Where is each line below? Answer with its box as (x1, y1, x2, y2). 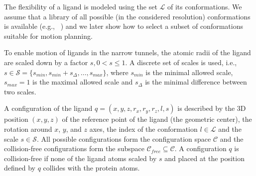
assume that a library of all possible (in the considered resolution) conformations (4, 11, 251, 21)
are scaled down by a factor (4, 57, 88, 67)
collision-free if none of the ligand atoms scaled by (4, 153, 157, 163)
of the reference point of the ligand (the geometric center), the (62, 114, 252, 124)
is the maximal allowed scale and (32, 77, 133, 87)
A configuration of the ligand (4, 103, 93, 113)
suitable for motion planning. (4, 30, 93, 41)
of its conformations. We (167, 1, 242, 11)
